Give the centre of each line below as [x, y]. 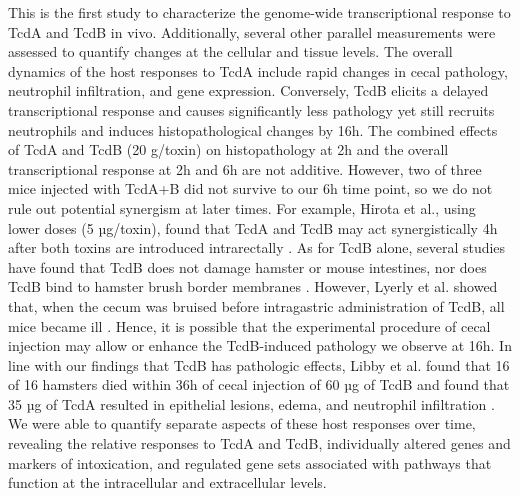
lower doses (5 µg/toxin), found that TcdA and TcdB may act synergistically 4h [253, 227]
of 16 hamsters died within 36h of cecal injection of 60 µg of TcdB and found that [259, 384]
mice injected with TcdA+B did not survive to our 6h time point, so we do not [250, 188]
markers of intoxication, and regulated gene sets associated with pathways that [250, 462]
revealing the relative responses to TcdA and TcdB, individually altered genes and [259, 443]
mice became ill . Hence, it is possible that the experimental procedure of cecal [249, 325]
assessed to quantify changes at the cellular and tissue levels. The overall [230, 51]
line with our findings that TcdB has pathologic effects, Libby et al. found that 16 [259, 364]
